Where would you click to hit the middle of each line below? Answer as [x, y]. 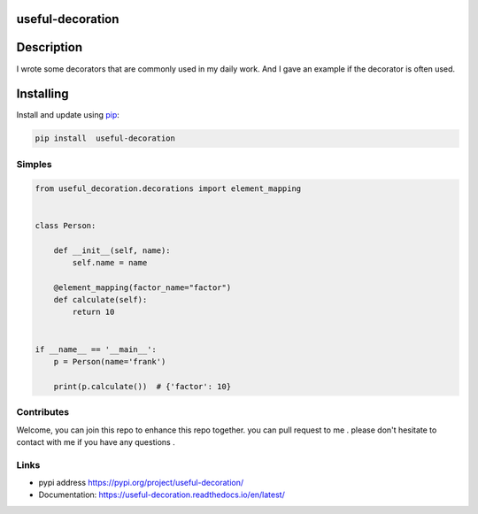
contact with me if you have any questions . [96, 441]
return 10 [93, 312]
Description [50, 47]
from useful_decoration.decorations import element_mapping [168, 188]
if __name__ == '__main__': [96, 349]
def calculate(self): [100, 300]
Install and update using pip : [68, 115]
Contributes [43, 412]
